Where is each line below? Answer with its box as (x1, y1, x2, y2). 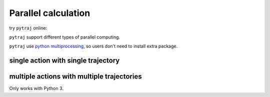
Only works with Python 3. (9, 85, 63, 91)
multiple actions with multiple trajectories (9, 72, 142, 81)
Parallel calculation (9, 7, 90, 18)
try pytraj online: (9, 25, 47, 31)
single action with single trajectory (9, 56, 120, 65)
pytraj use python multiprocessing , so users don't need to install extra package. (9, 43, 177, 49)
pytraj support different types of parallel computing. (9, 34, 120, 40)
